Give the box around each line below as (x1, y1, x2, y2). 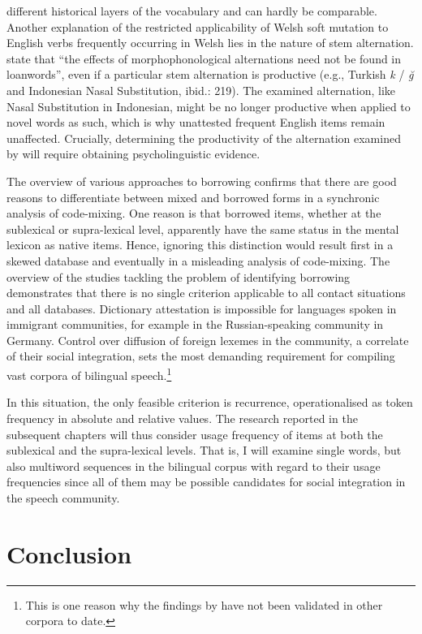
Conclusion (6, 537, 132, 570)
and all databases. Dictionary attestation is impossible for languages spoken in (6, 300, 397, 317)
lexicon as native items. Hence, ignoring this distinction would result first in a (6, 236, 394, 253)
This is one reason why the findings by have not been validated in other (25, 596, 383, 613)
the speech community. (6, 489, 120, 506)
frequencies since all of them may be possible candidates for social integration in (6, 473, 406, 490)
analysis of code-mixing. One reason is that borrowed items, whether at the (6, 205, 381, 222)
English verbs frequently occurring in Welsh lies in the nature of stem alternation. (6, 34, 414, 51)
